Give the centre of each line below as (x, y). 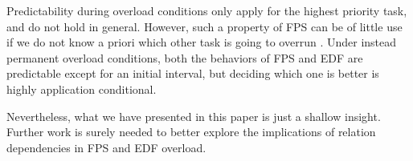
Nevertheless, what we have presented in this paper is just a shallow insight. (194, 116)
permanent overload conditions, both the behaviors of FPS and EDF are (185, 57)
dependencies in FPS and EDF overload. (106, 147)
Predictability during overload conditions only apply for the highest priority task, (207, 10)
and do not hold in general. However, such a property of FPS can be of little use (204, 26)
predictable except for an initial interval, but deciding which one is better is (193, 73)
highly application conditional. (82, 89)
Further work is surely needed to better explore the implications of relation (191, 132)
